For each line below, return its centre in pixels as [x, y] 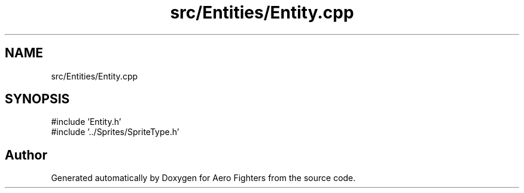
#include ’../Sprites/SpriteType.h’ [115, 132]
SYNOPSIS [37, 99]
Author [26, 155]
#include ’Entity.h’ [86, 122]
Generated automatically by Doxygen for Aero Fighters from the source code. [203, 178]
